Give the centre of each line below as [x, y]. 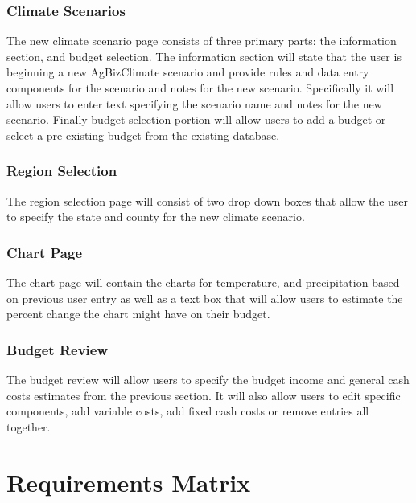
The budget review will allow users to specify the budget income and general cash [208, 379]
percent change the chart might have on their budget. [138, 314]
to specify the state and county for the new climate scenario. [156, 217]
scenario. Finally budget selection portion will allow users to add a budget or [196, 119]
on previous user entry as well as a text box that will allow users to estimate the [205, 298]
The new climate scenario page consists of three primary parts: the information [202, 41]
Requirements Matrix [129, 482]
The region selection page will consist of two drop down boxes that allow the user [208, 200]
